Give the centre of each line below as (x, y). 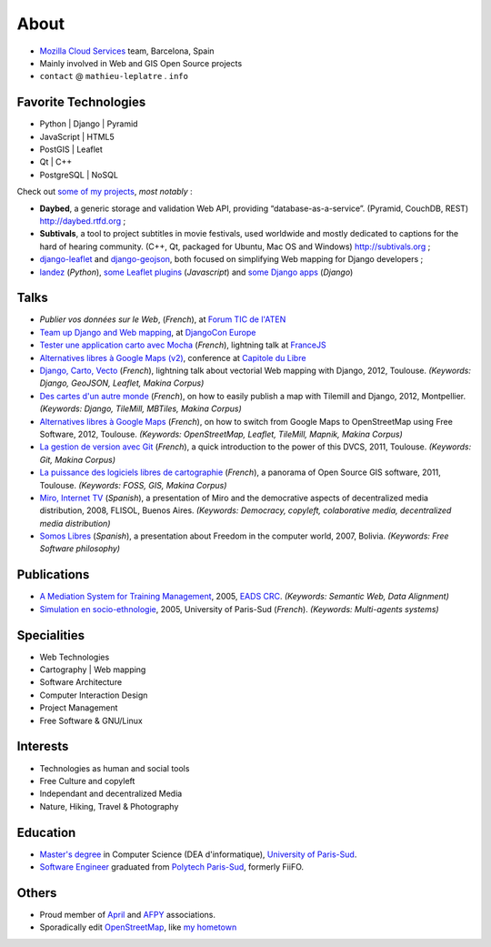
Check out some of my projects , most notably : (105, 192)
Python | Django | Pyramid (89, 124)
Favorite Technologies (81, 102)
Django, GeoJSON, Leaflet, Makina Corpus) (122, 383)
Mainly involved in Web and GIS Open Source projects (141, 63)
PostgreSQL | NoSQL (79, 175)
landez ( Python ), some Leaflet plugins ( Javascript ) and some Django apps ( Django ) (196, 272)
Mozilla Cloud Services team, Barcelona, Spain (127, 51)
